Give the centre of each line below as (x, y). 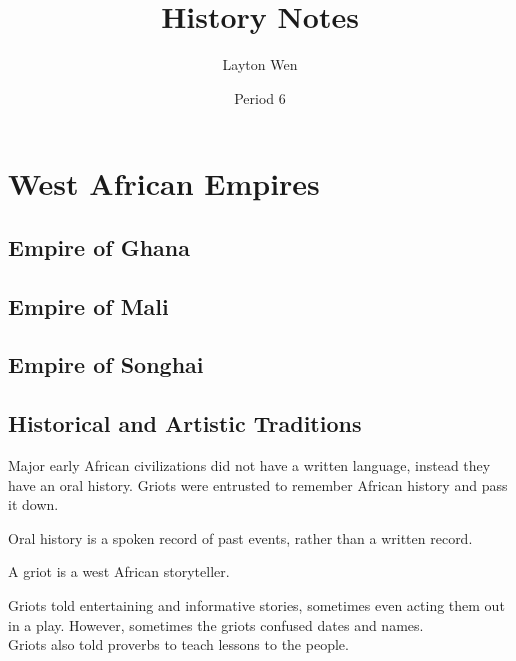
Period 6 (260, 97)
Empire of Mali (88, 305)
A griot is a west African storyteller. (119, 571)
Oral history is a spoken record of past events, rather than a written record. (240, 537)
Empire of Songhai (106, 364)
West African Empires (164, 183)
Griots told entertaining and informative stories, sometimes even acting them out (256, 605)
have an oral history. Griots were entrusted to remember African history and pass (258, 484)
